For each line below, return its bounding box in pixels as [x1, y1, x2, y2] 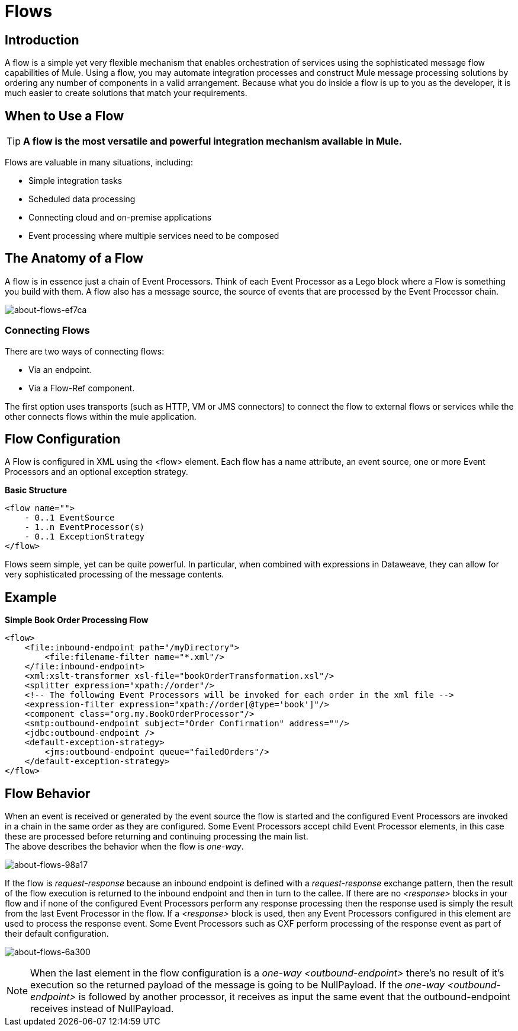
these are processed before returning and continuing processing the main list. [5, 831, 308, 842]
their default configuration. [5, 928, 109, 939]
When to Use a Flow [5, 108, 124, 123]
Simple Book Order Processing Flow [5, 615, 149, 625]
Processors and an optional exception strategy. [5, 467, 188, 477]
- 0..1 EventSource [24, 513, 115, 523]
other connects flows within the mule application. [5, 411, 197, 422]
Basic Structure [5, 485, 67, 496]
